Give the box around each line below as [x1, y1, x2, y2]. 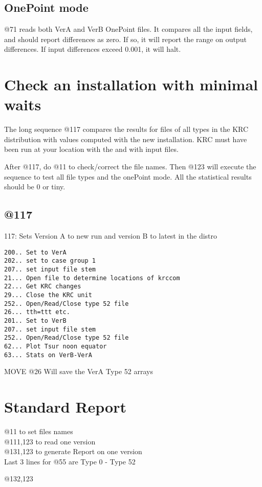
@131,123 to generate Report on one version [4, 446, 142, 457]
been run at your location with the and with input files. [4, 144, 179, 154]
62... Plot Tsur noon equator [4, 342, 107, 350]
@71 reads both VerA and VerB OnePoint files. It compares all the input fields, [4, 24, 253, 34]
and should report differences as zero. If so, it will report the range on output [4, 33, 247, 44]
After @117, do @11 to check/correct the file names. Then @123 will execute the [4, 161, 256, 172]
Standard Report [4, 396, 126, 417]
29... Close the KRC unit [4, 291, 92, 299]
